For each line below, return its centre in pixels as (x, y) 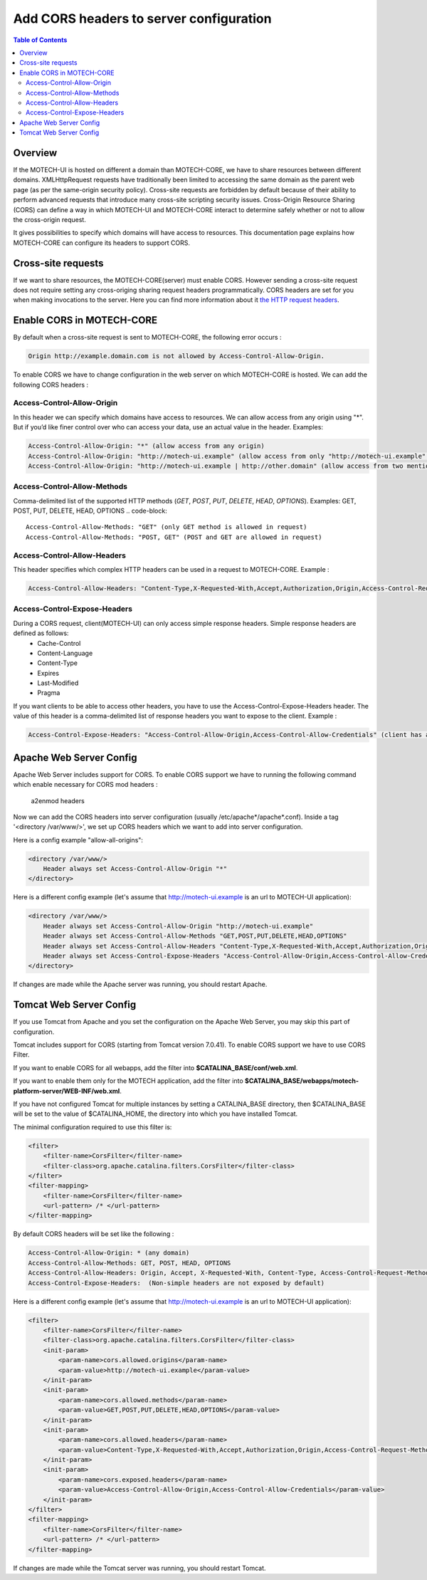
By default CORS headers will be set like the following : (94, 1234)
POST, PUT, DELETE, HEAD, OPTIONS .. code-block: (90, 511)
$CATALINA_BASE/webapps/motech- (302, 1081)
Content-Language (65, 653)
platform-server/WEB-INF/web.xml (67, 1091)
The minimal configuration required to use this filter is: (93, 1127)
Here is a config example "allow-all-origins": (78, 839)
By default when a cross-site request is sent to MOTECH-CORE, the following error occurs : (147, 338)
